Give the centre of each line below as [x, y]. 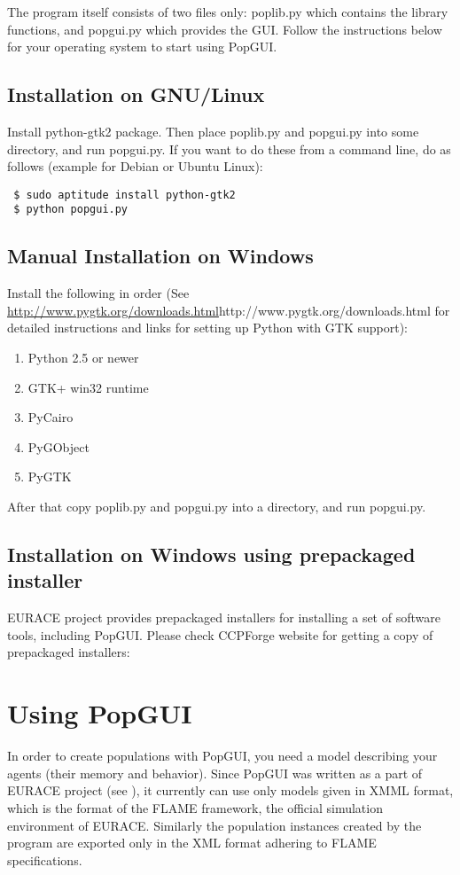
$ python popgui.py [71, 210]
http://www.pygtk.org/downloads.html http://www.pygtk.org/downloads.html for [229, 310]
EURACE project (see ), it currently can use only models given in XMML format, [230, 790]
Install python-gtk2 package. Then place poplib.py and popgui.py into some [213, 131]
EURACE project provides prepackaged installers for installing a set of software [224, 617]
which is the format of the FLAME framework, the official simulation [195, 807]
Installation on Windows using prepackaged [211, 555]
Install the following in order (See [98, 293]
